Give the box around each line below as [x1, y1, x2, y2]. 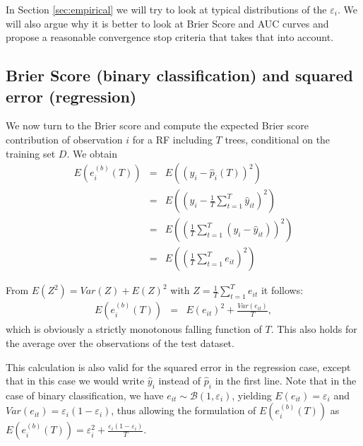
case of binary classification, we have [6, 387, 164, 402]
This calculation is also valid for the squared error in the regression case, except [6, 359, 351, 374]
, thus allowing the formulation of [111, 403, 256, 418]
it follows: [261, 283, 304, 298]
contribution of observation [6, 131, 123, 146]
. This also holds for [270, 322, 357, 336]
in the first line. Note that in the [215, 373, 357, 388]
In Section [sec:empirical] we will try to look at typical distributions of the [6, 2, 327, 16]
